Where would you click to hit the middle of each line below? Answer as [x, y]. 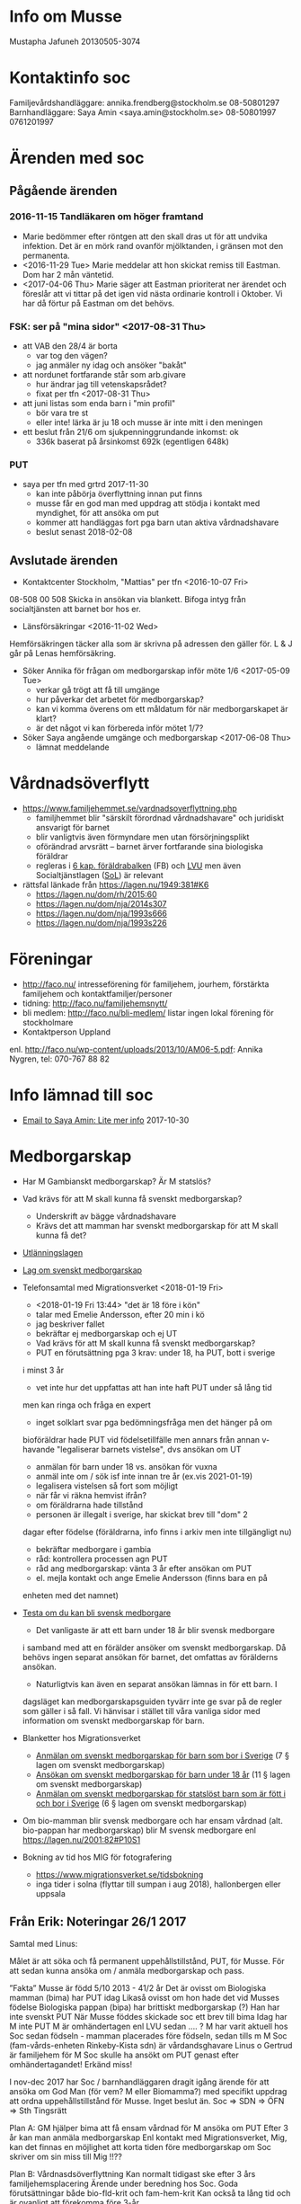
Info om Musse [66, 17]
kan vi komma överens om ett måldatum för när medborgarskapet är [162, 709]
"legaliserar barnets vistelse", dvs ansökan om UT [149, 1449]
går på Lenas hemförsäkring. [63, 653]
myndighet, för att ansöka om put [97, 513]
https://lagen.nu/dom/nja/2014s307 [102, 904]
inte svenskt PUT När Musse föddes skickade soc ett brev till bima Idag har [148, 2016]
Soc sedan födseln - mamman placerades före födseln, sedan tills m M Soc [148, 2035]
